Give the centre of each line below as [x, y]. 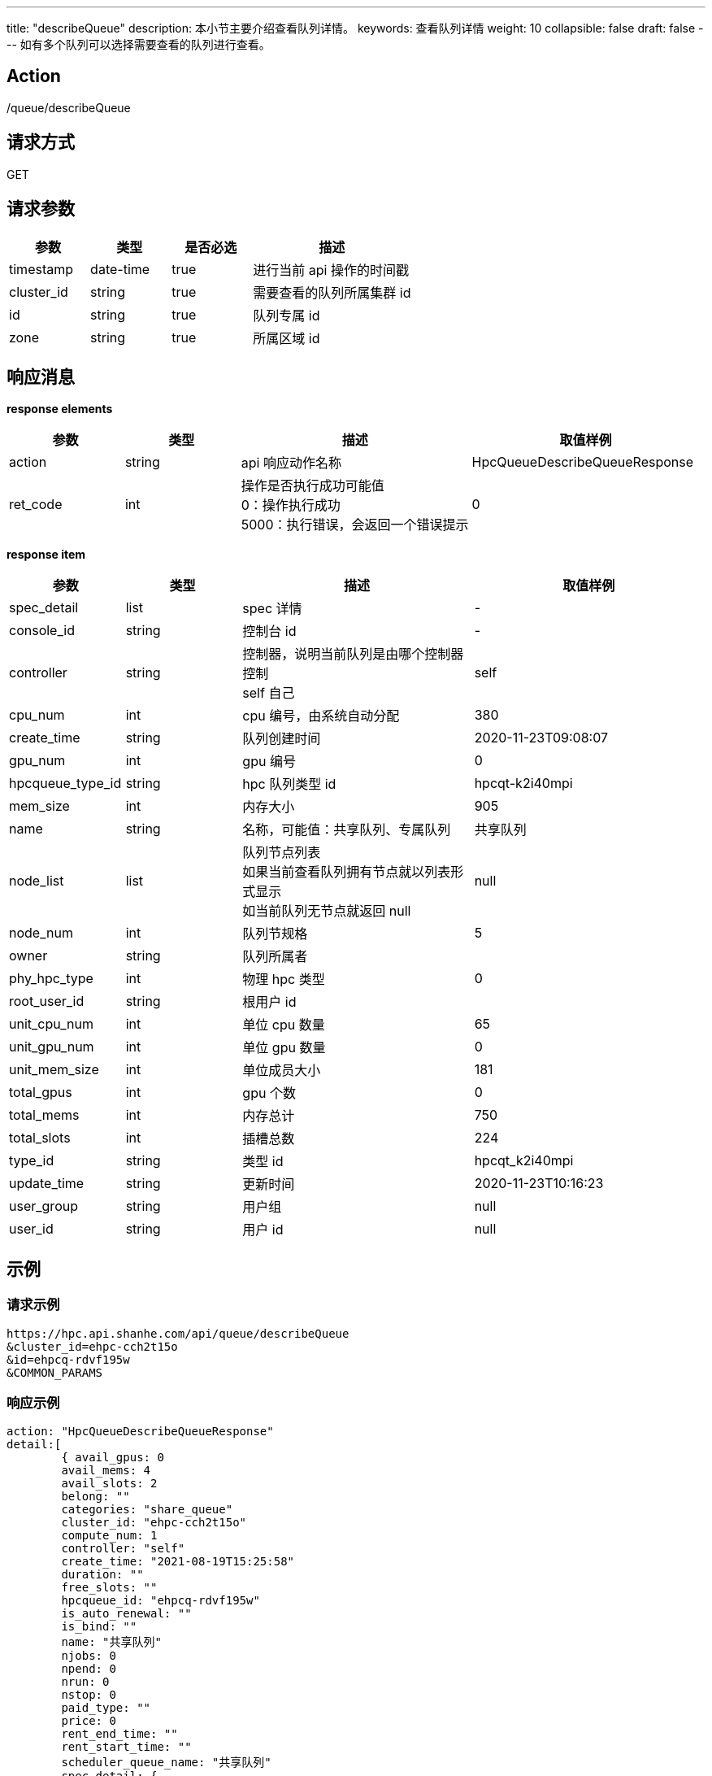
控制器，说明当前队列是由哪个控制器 [353, 654]
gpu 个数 [269, 1093]
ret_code [36, 505]
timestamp [41, 269]
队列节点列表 [282, 853]
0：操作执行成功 [291, 505]
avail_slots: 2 [109, 1484]
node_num [41, 933]
